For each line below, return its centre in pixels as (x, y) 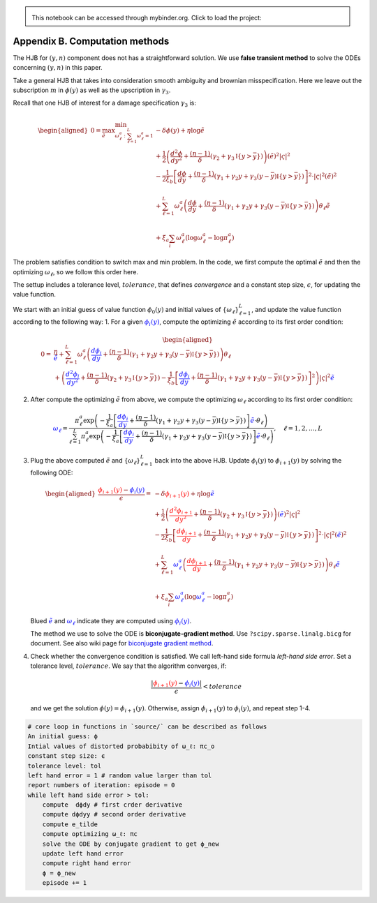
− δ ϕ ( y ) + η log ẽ (180, 130)
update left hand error (83, 854)
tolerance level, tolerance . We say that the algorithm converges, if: (128, 666)
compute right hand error (87, 863)
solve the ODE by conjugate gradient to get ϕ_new (131, 844)
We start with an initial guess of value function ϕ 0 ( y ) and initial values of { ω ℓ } (126, 310)
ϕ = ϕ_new (59, 873)
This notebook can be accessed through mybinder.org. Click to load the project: (147, 18)
